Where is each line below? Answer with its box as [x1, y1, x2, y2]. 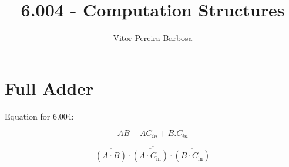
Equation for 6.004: [5, 110, 74, 122]
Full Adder [5, 76, 94, 100]
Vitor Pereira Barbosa [113, 32, 193, 44]
